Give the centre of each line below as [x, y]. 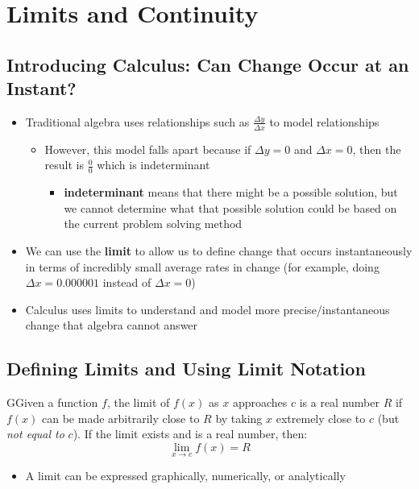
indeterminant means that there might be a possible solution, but [231, 192]
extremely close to [321, 418]
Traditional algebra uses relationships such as [137, 121]
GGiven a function [52, 402]
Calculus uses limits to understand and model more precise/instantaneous [207, 309]
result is [64, 165]
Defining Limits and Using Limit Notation [186, 369]
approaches [260, 402]
